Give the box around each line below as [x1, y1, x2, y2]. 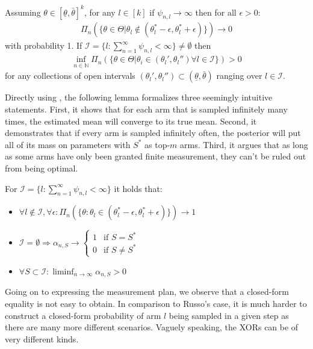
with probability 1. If [5, 39, 82, 52]
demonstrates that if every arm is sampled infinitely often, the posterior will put [5, 126, 301, 139]
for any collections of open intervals [5, 69, 135, 82]
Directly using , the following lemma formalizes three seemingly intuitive [5, 91, 273, 103]
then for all [195, 5, 237, 18]
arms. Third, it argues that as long [180, 138, 308, 150]
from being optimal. [5, 161, 78, 174]
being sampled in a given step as [169, 309, 289, 321]
